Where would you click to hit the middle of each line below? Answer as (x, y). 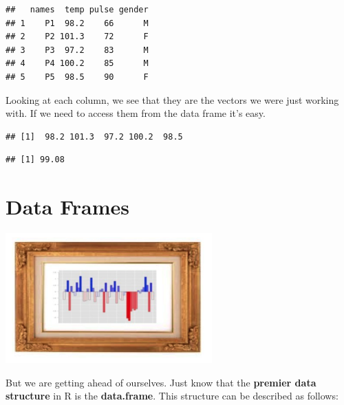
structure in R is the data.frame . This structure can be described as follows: (172, 396)
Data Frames (68, 207)
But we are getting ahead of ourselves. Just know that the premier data (161, 382)
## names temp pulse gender (77, 10)
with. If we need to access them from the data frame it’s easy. (136, 113)
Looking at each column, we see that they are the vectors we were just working (172, 99)
